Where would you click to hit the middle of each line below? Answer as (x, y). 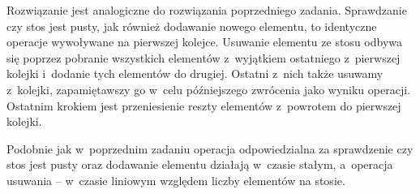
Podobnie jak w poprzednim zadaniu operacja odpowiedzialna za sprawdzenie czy (210, 148)
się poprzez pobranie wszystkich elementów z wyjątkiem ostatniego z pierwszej (204, 57)
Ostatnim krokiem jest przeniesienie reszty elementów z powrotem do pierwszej (204, 105)
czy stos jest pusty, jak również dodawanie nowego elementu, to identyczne (192, 26)
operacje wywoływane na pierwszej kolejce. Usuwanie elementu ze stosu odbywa (205, 42)
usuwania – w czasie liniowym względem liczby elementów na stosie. (176, 180)
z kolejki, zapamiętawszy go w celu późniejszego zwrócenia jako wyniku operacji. (208, 89)
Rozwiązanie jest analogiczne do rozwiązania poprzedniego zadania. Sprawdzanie (207, 10)
